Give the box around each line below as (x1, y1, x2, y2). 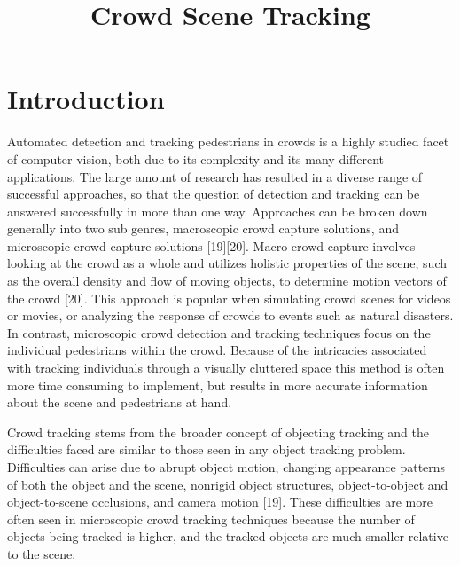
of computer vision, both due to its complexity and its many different (7, 149, 384, 168)
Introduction (7, 81, 165, 117)
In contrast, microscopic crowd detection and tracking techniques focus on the (7, 323, 431, 342)
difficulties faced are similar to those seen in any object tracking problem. (7, 440, 406, 459)
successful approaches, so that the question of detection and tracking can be (7, 185, 420, 203)
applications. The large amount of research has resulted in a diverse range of (7, 167, 423, 185)
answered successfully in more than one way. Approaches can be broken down (7, 201, 428, 220)
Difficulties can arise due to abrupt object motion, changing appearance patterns (7, 458, 446, 476)
